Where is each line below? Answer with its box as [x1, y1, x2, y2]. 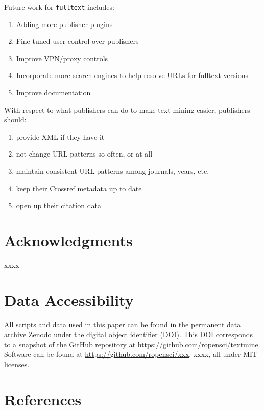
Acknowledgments [4, 229, 133, 250]
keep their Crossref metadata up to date [16, 183, 142, 193]
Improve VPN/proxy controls [16, 53, 108, 63]
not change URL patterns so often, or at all [16, 148, 153, 159]
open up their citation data [16, 200, 101, 211]
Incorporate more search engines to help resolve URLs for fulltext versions [16, 70, 248, 81]
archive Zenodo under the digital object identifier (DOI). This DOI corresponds [4, 329, 253, 340]
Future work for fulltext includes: [4, 2, 114, 12]
